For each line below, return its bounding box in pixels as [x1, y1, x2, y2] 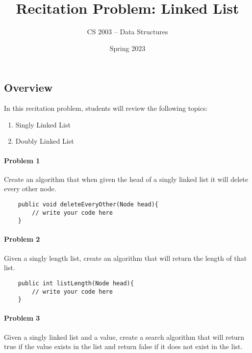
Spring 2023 [109, 43, 146, 53]
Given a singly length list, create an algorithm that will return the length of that [4, 252, 247, 263]
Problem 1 [4, 155, 40, 165]
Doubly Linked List [15, 136, 74, 146]
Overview [4, 80, 53, 95]
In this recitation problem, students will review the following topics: [4, 103, 208, 113]
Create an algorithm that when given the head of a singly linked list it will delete [4, 174, 249, 184]
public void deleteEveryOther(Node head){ [18, 201, 158, 208]
